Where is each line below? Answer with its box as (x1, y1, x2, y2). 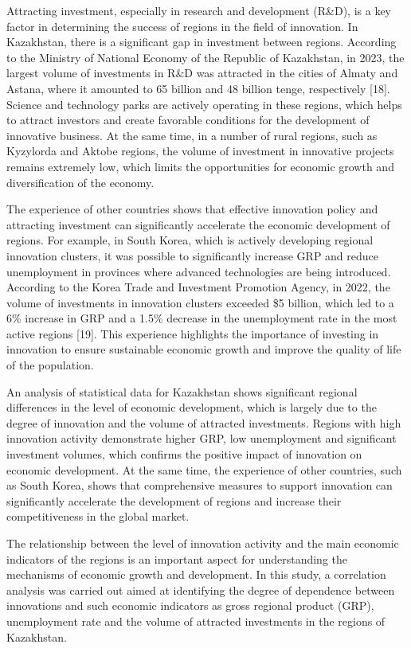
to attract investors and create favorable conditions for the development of (6, 111, 370, 128)
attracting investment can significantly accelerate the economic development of (6, 216, 390, 232)
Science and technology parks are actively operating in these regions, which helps (6, 96, 402, 112)
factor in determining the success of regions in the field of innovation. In (6, 18, 358, 34)
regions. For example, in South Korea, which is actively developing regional (6, 232, 374, 248)
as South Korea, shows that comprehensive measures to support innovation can (6, 477, 393, 494)
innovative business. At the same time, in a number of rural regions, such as (6, 127, 378, 143)
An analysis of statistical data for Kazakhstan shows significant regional (6, 383, 358, 400)
